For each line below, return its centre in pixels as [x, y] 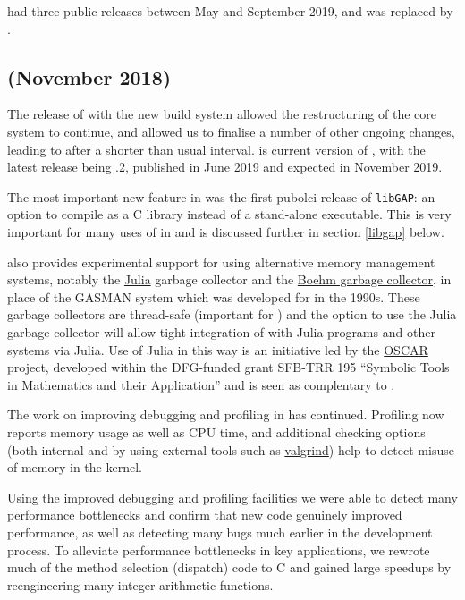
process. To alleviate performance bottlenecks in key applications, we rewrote [219, 549]
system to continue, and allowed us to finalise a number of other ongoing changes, [231, 131]
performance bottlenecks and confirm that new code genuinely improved [205, 515]
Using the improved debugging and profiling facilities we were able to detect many [232, 497]
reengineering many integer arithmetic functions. [140, 584]
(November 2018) [89, 76]
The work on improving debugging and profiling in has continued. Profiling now [226, 414]
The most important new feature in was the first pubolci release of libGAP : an [221, 196]
